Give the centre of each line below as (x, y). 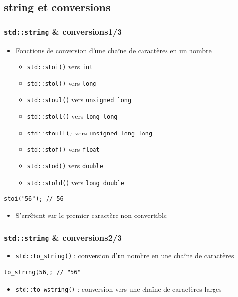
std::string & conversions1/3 (63, 31)
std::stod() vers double (65, 166)
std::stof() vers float (63, 149)
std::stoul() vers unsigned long (79, 99)
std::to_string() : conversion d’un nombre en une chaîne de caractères (125, 256)
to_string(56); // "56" (43, 273)
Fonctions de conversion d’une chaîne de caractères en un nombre (113, 50)
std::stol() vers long (62, 83)
